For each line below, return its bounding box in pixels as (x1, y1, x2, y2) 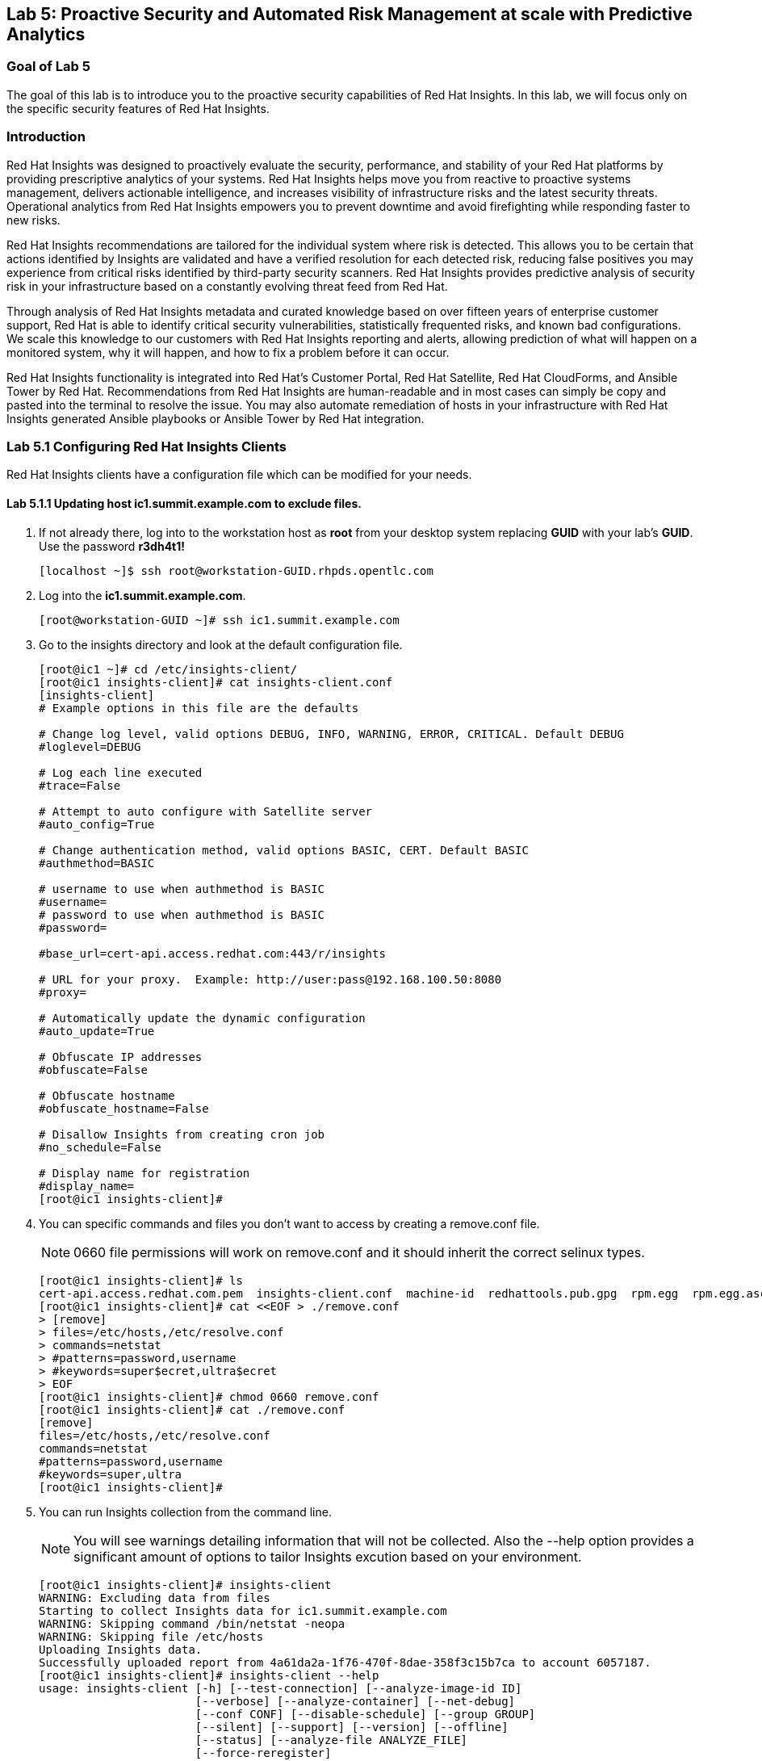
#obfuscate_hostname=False (39, 1101, 209, 1115)
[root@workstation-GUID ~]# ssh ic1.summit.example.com (39, 613, 400, 627)
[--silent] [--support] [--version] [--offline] (195, 1720, 509, 1734)
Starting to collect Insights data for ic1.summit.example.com (39, 1604, 447, 1617)
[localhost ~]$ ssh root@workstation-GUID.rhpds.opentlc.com (39, 564, 433, 577)
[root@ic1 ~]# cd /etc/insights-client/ (39, 662, 298, 676)
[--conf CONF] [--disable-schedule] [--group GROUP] (195, 1707, 536, 1721)
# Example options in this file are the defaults (39, 701, 359, 715)
